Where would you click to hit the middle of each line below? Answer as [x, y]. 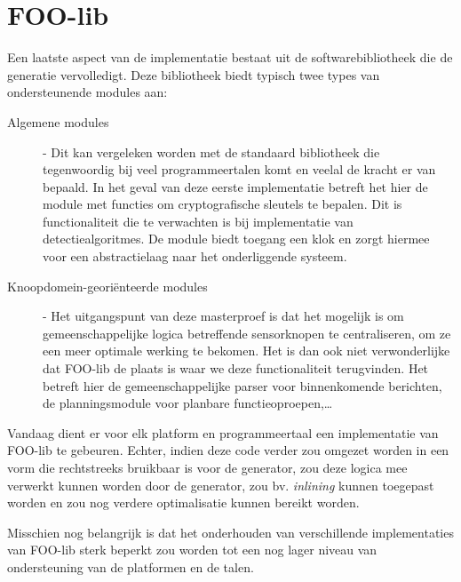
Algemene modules [58, 121]
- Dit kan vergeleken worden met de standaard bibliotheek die [211, 151]
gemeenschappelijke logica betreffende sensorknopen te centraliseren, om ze [247, 333]
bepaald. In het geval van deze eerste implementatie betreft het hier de [235, 186]
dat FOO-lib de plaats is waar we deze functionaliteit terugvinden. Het [236, 368]
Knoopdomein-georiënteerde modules [107, 286]
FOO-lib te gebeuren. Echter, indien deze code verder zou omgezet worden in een [228, 450]
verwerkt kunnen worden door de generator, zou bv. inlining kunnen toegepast [221, 485]
